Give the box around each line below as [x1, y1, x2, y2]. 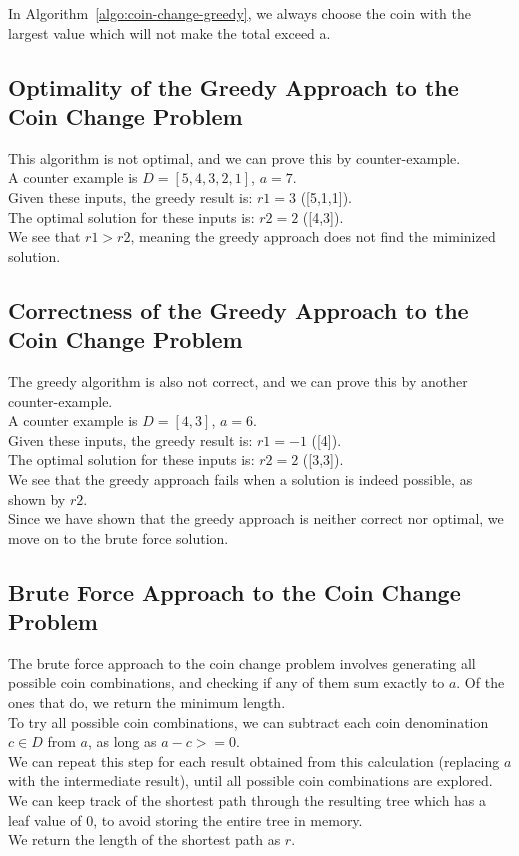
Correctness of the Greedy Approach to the [8, 294, 469, 325]
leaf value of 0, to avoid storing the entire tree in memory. [8, 809, 363, 830]
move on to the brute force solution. [8, 527, 229, 548]
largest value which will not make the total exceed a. [8, 22, 331, 43]
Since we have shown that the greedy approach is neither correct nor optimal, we [8, 508, 504, 529]
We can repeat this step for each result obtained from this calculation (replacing [8, 750, 500, 771]
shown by [8, 488, 66, 509]
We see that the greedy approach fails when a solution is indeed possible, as [8, 468, 473, 489]
